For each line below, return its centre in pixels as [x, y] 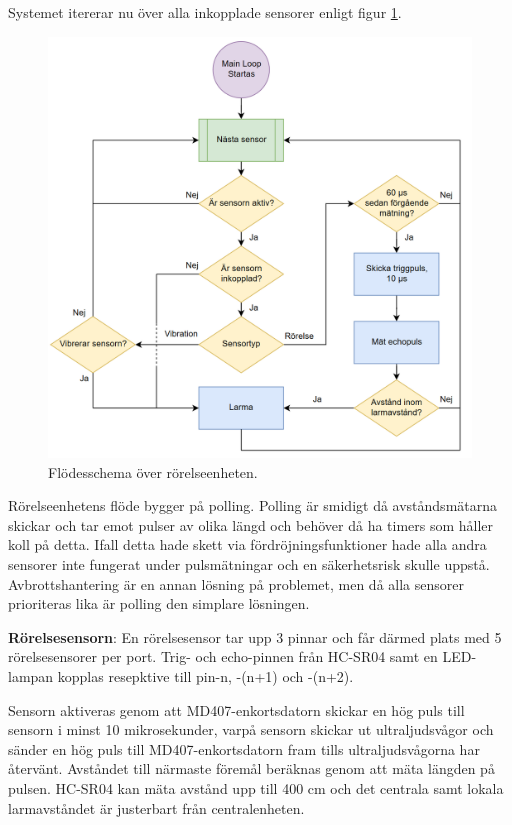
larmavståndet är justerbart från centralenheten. [156, 807]
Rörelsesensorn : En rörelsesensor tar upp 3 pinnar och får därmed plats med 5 [255, 636]
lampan [31, 676]
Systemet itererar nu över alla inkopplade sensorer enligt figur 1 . [205, 12]
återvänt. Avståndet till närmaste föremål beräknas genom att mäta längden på [251, 768]
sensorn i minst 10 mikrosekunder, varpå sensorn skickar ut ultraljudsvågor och [251, 729]
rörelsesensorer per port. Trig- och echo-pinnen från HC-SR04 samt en [223, 656]
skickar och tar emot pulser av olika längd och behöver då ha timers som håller [251, 524]
